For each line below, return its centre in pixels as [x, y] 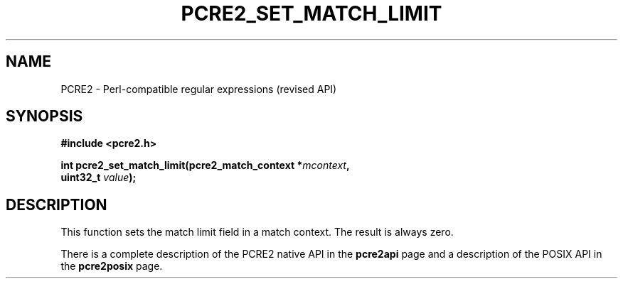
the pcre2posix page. [112, 266]
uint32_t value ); [98, 177]
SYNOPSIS [44, 116]
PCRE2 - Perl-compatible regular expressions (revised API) [199, 89]
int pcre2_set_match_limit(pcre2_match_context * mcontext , [205, 165]
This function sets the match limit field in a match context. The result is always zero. [257, 232]
